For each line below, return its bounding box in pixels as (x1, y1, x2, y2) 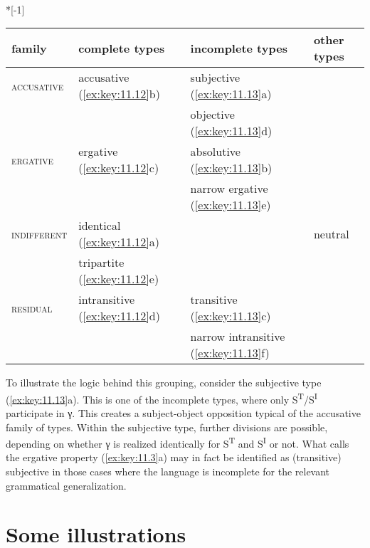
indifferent (11, 225, 68, 242)
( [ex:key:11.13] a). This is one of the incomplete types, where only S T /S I (6, 389, 317, 406)
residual (11, 299, 53, 316)
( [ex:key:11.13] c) (190, 307, 271, 325)
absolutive (190, 143, 240, 160)
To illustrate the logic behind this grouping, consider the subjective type (6, 375, 322, 390)
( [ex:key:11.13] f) (190, 344, 270, 362)
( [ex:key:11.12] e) (78, 270, 159, 288)
